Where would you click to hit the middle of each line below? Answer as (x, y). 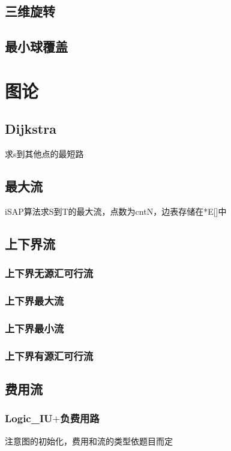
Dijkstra (31, 129)
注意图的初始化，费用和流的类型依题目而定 (89, 441)
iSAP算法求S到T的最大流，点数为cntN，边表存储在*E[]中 (116, 211)
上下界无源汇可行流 (49, 273)
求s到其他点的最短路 (44, 154)
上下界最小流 (34, 328)
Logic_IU (29, 418)
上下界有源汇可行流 (49, 355)
